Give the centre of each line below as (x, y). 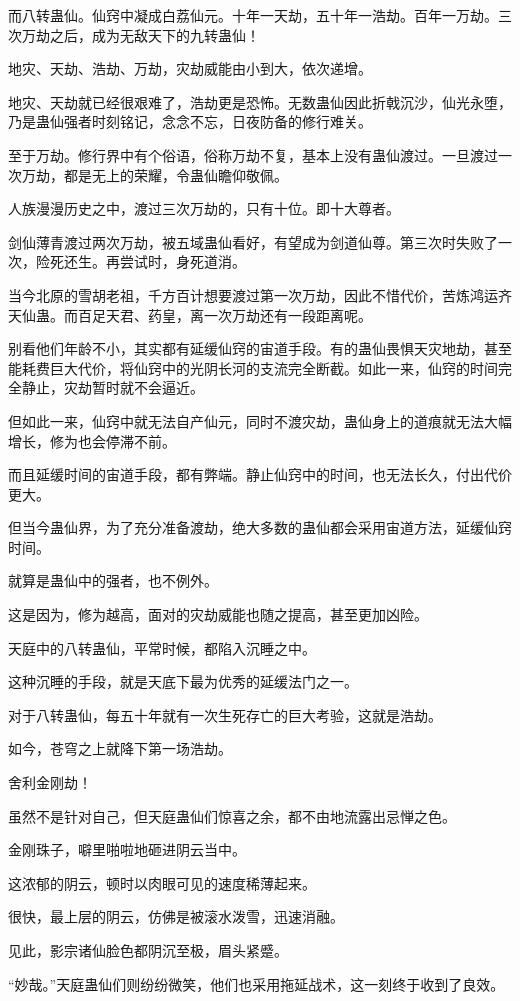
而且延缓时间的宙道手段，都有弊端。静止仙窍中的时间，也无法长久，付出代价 (260, 474)
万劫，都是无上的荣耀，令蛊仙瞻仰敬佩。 (154, 174)
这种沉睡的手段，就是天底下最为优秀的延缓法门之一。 (183, 681)
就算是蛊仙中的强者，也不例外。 (113, 580)
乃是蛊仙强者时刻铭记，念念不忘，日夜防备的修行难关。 (190, 121)
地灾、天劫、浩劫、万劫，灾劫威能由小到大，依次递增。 (190, 68)
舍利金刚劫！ (50, 782)
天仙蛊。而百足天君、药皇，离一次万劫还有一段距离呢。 (190, 314)
